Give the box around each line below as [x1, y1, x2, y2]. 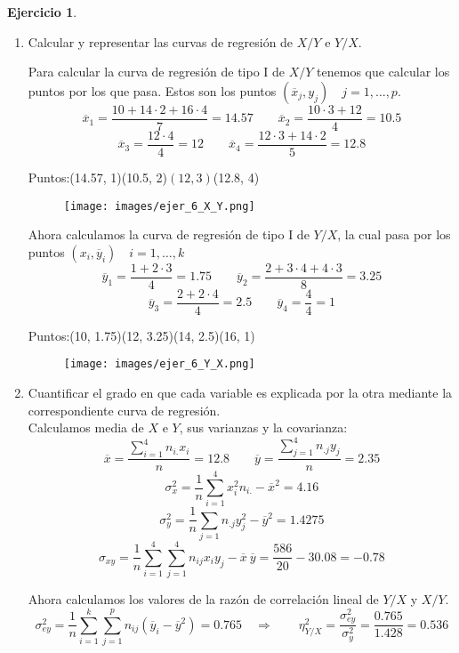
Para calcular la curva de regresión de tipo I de [28, 62, 286, 81]
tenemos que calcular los [317, 62, 450, 81]
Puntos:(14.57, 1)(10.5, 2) [28, 167, 168, 186]
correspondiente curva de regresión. [28, 400, 221, 419]
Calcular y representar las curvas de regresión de [28, 32, 294, 51]
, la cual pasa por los [337, 225, 451, 244]
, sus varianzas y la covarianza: [179, 418, 348, 437]
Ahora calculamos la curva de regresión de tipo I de [28, 225, 310, 244]
